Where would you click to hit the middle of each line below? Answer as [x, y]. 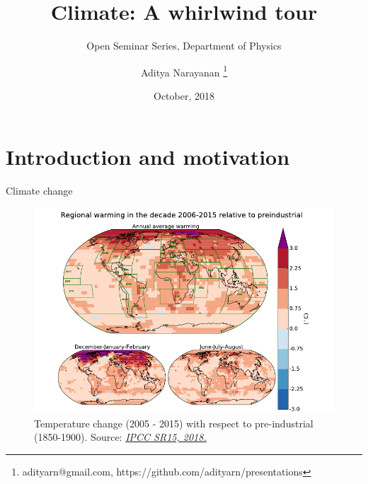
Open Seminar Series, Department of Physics [184, 46]
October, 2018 [184, 95]
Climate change [39, 190]
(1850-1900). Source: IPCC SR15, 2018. [120, 437]
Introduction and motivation [148, 156]
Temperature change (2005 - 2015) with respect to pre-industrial [174, 423]
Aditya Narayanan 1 [184, 71]
